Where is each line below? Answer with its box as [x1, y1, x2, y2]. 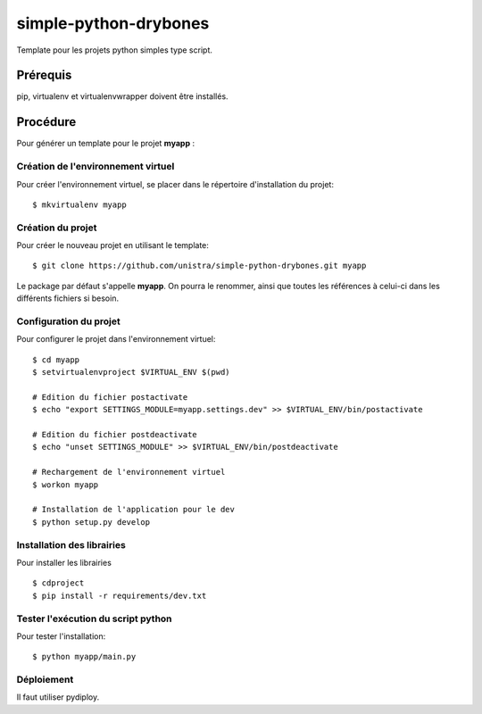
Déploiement [16, 674, 74, 686]
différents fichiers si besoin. [16, 293, 120, 303]
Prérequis [16, 68, 72, 83]
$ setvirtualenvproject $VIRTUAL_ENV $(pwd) [32, 367, 231, 378]
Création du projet [16, 221, 97, 234]
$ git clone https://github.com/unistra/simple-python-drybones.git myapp [32, 261, 367, 271]
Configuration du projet [16, 315, 120, 328]
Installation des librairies [16, 538, 127, 551]
